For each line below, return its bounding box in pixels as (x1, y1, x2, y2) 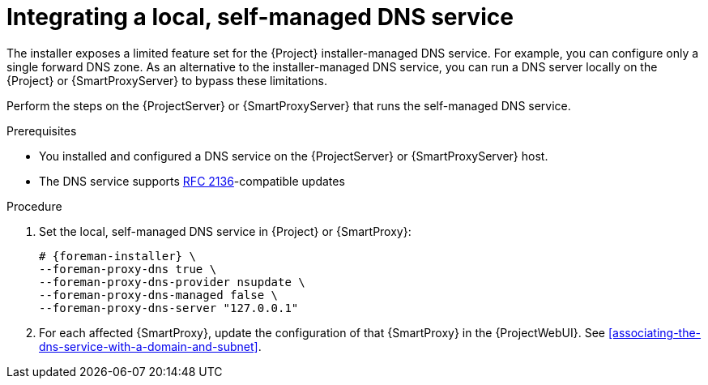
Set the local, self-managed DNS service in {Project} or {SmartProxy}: (39, 224, 412, 238)
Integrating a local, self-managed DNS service (6, 3, 514, 31)
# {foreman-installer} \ (39, 249, 196, 263)
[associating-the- (608, 325, 702, 340)
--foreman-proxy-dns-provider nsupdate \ (39, 275, 305, 289)
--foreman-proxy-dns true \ (39, 262, 217, 276)
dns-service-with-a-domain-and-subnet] (39, 339, 258, 353)
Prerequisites (6, 123, 77, 138)
